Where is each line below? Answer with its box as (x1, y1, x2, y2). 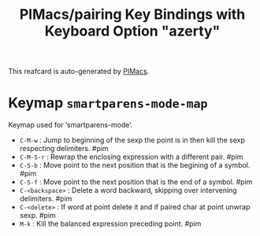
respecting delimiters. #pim (19, 144, 109, 153)
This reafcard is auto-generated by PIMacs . (8, 67, 150, 76)
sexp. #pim (19, 211, 57, 220)
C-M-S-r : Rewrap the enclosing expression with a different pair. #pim (19, 152, 243, 162)
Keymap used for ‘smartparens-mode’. (8, 120, 133, 130)
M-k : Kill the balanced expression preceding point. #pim (19, 219, 202, 229)
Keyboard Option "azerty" (44, 22, 221, 40)
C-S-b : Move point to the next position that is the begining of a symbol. (19, 160, 251, 170)
